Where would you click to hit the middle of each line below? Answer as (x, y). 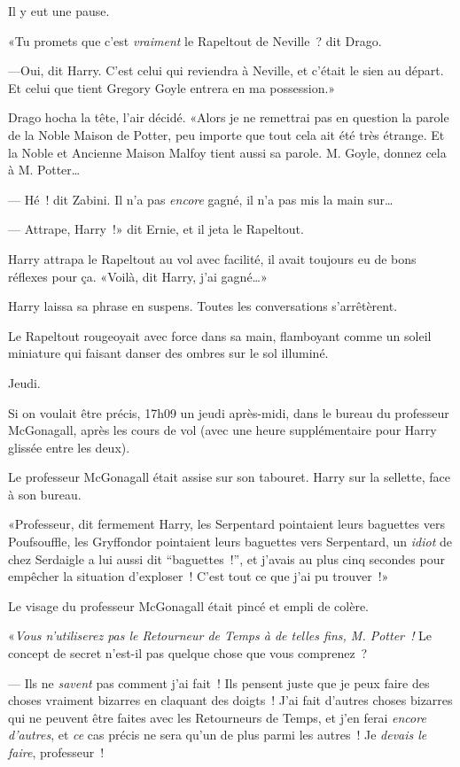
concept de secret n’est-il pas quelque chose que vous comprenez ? (188, 653)
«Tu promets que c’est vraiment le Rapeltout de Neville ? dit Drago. (195, 40)
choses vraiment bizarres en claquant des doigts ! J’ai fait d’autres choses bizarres (230, 700)
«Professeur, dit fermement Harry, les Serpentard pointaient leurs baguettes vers (226, 524)
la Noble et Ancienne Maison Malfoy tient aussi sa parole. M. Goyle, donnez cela (227, 152)
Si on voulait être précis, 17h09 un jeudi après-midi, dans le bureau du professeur (229, 412)
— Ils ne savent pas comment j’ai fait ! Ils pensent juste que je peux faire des (219, 682)
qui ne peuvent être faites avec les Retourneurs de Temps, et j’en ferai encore (217, 717)
